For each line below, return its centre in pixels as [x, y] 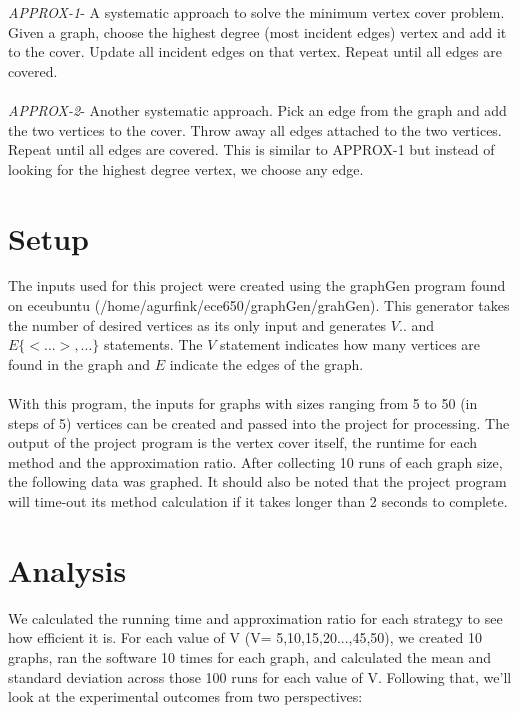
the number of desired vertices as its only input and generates [197, 324]
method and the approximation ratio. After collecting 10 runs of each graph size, [255, 461]
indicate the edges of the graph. [266, 363]
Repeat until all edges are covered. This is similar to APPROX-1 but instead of [251, 149]
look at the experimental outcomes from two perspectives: [185, 696]
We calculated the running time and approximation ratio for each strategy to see [255, 617]
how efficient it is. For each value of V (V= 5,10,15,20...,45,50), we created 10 [245, 637]
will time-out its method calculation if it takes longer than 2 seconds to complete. [258, 501]
